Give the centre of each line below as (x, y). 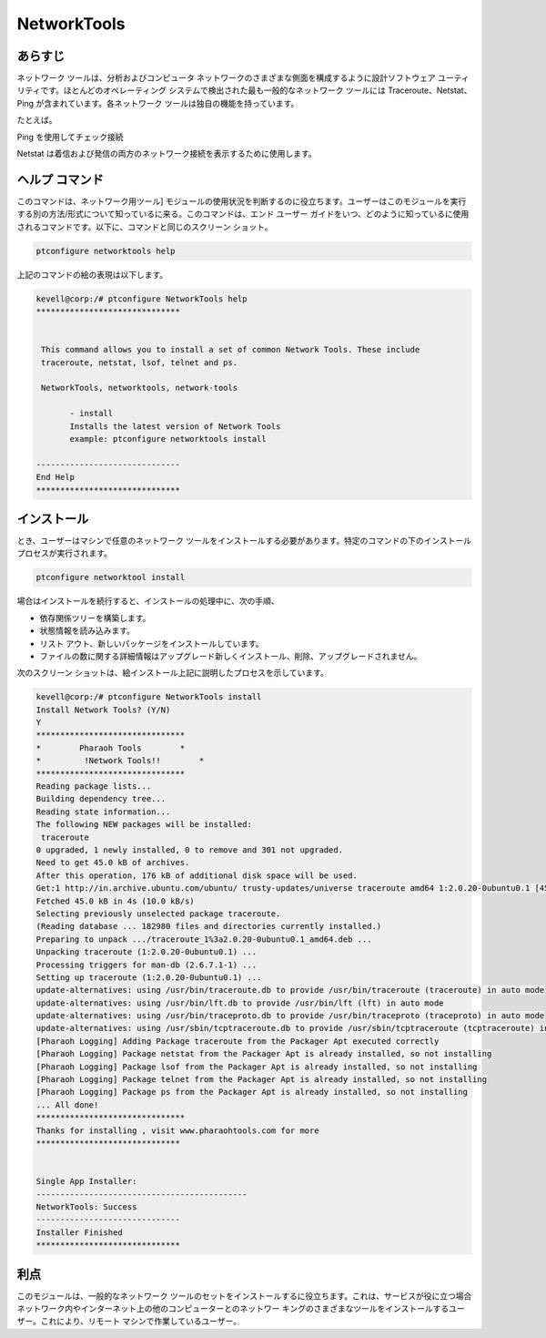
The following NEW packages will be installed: (144, 825)
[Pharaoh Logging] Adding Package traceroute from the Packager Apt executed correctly (238, 1041)
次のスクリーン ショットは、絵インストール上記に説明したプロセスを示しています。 (173, 673)
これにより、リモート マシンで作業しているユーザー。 (141, 1322)
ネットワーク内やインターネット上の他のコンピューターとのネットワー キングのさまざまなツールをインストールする (233, 1308)
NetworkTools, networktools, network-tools (140, 388)
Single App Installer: (86, 1181)
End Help (56, 477)
